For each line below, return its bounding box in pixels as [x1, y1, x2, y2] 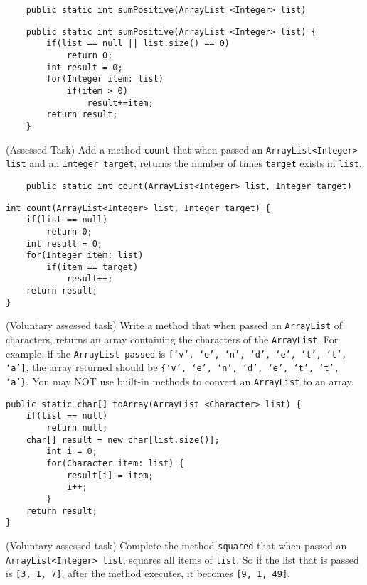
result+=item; [87, 97, 154, 108]
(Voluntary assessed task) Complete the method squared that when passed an [6, 537, 347, 552]
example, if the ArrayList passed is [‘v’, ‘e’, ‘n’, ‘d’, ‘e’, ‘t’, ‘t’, [6, 345, 347, 360]
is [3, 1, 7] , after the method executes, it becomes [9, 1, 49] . [6, 566, 290, 581]
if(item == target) [46, 262, 139, 272]
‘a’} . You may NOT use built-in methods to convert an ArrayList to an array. [6, 374, 354, 389]
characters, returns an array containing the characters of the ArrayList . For [6, 332, 339, 347]
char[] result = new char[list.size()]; [26, 434, 220, 445]
